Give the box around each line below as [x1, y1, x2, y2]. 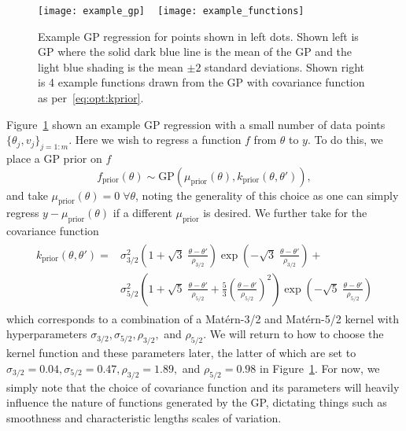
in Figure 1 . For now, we [260, 359, 380, 376]
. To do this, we [307, 131, 383, 148]
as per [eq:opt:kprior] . [38, 90, 144, 106]
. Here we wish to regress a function [68, 131, 242, 148]
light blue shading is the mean [38, 58, 183, 75]
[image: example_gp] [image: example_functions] [38, 6, 304, 17]
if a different [113, 204, 172, 221]
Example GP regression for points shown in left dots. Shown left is [38, 28, 359, 44]
